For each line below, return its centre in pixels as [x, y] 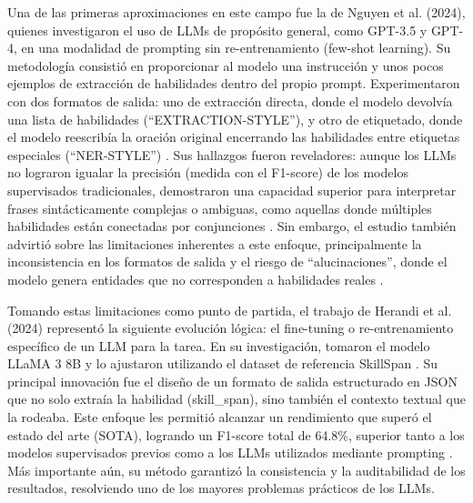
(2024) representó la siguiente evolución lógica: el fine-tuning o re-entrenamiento [231, 328]
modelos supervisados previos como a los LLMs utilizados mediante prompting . [230, 453]
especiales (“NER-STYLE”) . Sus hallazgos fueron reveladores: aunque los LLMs [232, 154]
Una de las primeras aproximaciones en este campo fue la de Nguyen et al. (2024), [236, 12]
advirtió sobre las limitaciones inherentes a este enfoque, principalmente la [215, 243]
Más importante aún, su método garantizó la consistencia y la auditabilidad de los [236, 470]
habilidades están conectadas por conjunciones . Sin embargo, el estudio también [232, 226]
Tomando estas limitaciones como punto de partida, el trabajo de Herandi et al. [230, 310]
